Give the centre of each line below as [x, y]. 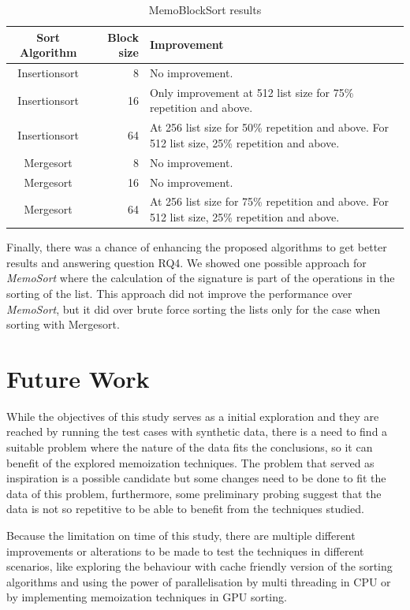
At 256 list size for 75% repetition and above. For [269, 201]
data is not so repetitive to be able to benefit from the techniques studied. [185, 509]
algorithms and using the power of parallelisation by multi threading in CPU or [199, 581]
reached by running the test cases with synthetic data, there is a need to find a [197, 431]
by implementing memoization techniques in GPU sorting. [147, 597]
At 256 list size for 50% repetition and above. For [269, 127]
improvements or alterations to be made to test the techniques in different [185, 550]
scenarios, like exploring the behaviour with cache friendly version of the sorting [199, 566]
